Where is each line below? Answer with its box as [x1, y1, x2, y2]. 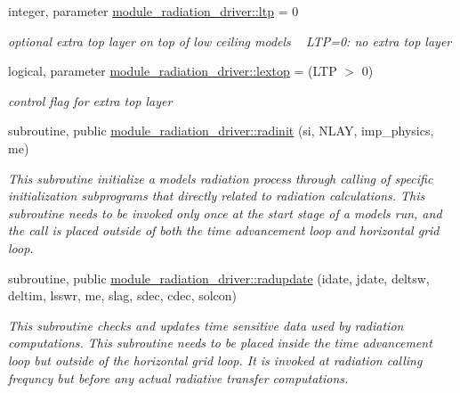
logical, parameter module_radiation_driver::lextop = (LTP [8, 61, 337, 80]
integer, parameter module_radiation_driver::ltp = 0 [8, 2, 299, 20]
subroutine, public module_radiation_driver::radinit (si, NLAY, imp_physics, [8, 121, 434, 140]
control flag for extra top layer [8, 91, 173, 110]
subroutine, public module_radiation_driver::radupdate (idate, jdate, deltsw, [8, 268, 430, 287]
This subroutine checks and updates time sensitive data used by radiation [8, 315, 404, 334]
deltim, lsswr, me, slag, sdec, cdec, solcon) [8, 286, 238, 305]
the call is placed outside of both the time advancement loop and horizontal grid [8, 221, 440, 240]
